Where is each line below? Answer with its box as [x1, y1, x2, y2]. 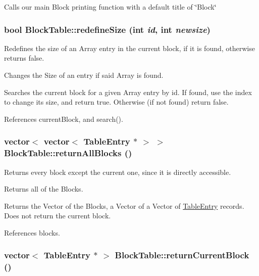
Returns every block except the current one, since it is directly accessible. [4, 166, 231, 177]
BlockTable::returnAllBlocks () [4, 147, 132, 159]
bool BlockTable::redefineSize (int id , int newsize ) [4, 23, 211, 35]
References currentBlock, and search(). [4, 113, 123, 124]
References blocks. [4, 227, 60, 238]
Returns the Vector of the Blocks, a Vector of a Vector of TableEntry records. [4, 200, 244, 211]
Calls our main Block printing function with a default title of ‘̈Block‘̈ [4, 2, 217, 12]
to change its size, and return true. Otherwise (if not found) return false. [4, 97, 229, 107]
